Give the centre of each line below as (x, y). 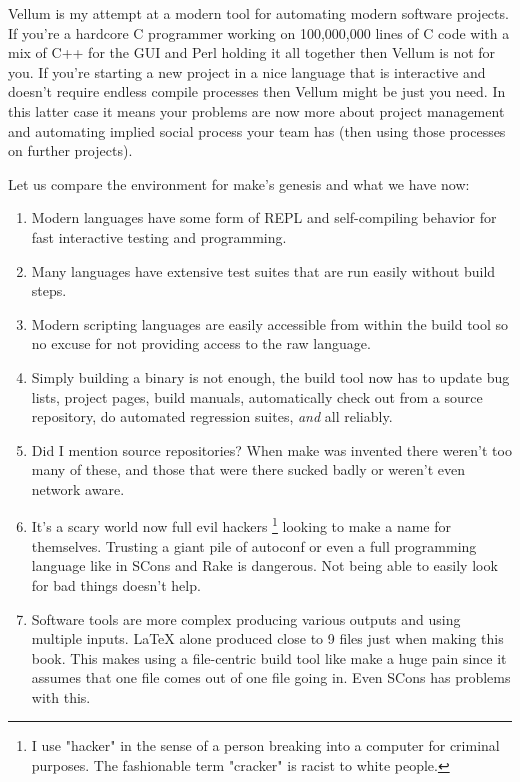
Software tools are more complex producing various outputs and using (246, 618)
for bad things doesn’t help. (116, 584)
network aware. (78, 488)
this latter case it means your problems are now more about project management (256, 110)
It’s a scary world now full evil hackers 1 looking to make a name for (241, 525)
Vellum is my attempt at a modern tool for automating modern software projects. (258, 13)
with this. (61, 696)
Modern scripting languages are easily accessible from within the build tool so (270, 323)
